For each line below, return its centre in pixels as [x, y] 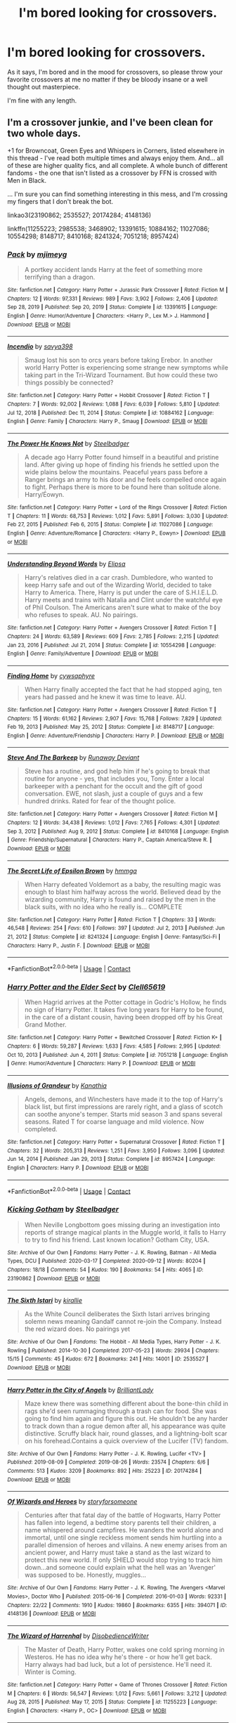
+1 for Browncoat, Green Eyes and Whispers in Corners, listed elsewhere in [116, 150]
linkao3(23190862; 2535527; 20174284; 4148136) [79, 215]
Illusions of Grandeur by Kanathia [57, 1085]
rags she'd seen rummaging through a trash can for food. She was [120, 1411]
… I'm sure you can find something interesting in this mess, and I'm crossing [118, 194]
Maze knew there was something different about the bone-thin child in [126, 1403]
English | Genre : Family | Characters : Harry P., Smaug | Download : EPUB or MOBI [107, 422]
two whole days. [44, 134]
